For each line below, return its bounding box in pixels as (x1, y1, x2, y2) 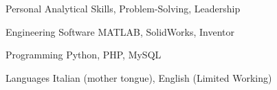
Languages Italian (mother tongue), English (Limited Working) (5, 70, 272, 85)
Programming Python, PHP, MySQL (5, 47, 162, 62)
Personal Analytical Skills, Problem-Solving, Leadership (5, 1, 241, 15)
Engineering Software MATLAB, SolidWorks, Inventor (5, 24, 234, 38)
